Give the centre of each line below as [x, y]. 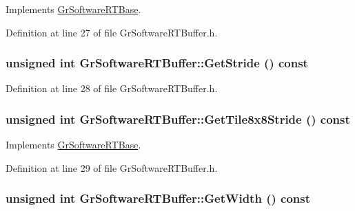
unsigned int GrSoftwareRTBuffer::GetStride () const [157, 63]
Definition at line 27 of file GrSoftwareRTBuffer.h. [112, 32]
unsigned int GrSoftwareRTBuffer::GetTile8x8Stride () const [178, 119]
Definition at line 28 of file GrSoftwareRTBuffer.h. [112, 88]
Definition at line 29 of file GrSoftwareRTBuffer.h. [112, 167]
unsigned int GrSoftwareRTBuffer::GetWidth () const [158, 198]
